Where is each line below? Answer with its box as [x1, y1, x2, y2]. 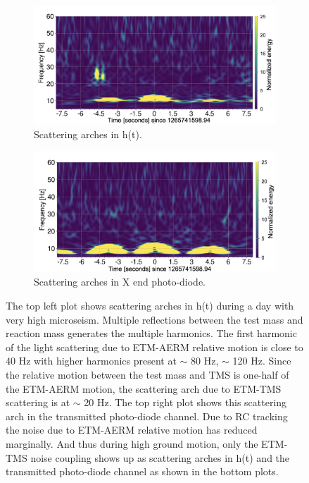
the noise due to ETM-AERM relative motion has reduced [6, 422, 258, 437]
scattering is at [6, 395, 70, 410]
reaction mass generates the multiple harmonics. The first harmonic [6, 326, 297, 341]
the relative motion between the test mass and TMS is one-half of [6, 367, 289, 381]
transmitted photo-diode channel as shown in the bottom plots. [6, 464, 279, 479]
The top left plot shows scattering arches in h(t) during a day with [6, 298, 294, 312]
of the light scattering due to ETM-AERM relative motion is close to [6, 339, 303, 354]
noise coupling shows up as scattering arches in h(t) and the [30, 450, 290, 465]
